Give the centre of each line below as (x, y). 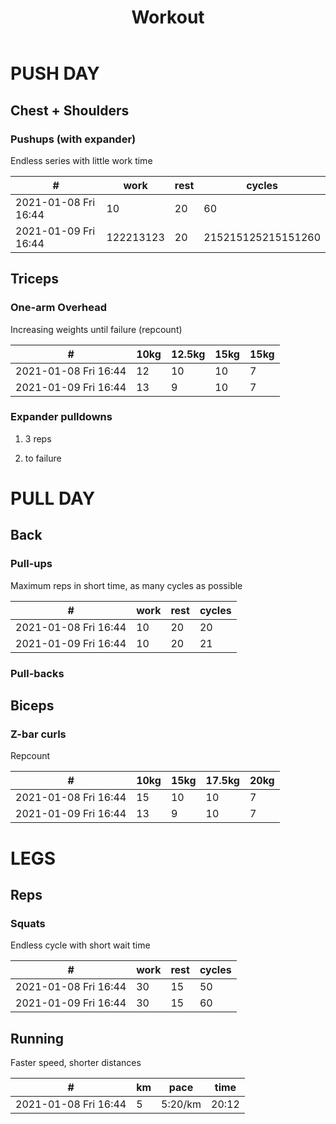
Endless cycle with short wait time (80, 945)
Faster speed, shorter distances (76, 1063)
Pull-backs (37, 673)
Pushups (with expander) (73, 139)
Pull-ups (31, 564)
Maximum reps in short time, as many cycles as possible (126, 585)
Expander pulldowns (61, 417)
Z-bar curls (38, 734)
